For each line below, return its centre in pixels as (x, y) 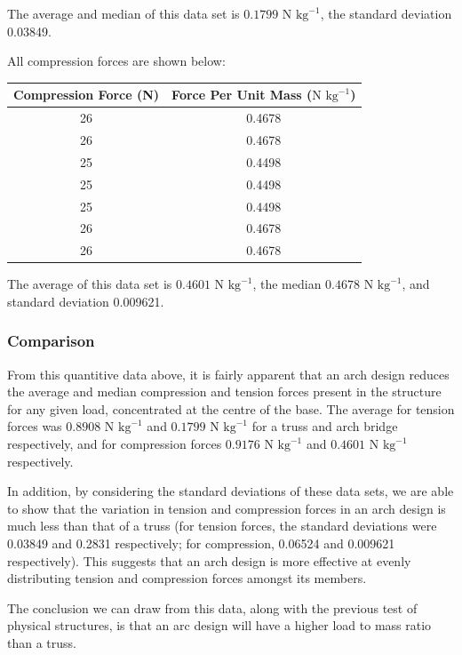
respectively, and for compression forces (115, 444)
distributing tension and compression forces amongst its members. (187, 578)
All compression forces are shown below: (116, 61)
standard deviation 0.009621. (86, 301)
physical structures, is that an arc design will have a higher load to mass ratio (219, 625)
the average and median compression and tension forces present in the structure (224, 391)
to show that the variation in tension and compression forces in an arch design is (227, 508)
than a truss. (42, 643)
